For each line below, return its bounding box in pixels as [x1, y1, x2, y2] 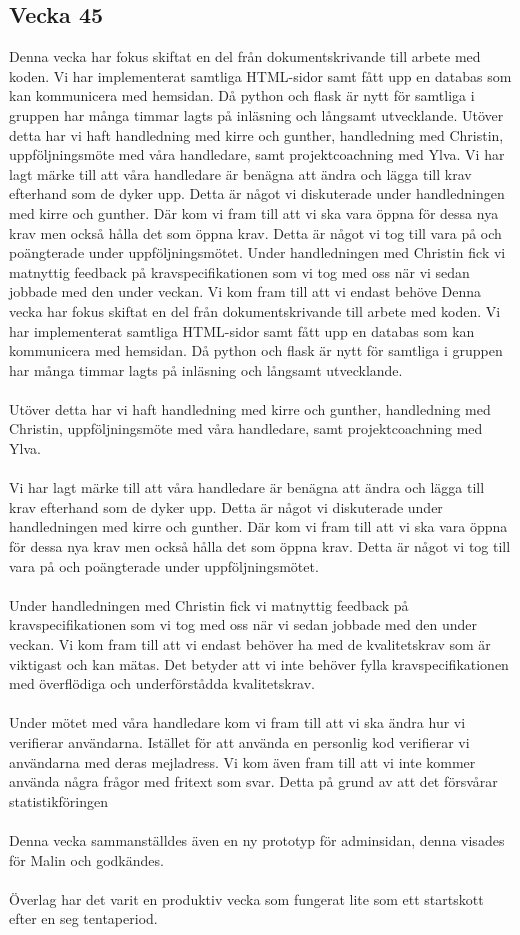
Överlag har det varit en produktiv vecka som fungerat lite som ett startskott [9, 888, 484, 909]
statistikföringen [9, 790, 108, 811]
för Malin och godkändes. [9, 849, 164, 870]
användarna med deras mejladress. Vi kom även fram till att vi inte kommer [9, 751, 476, 772]
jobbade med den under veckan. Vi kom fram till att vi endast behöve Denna [9, 281, 482, 302]
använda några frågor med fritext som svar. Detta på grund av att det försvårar [9, 771, 498, 792]
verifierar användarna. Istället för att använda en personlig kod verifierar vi [9, 731, 470, 752]
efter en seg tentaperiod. [9, 908, 158, 929]
